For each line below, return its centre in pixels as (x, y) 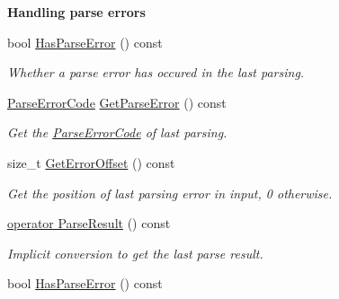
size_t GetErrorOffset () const (91, 162)
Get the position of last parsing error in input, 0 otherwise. (170, 193)
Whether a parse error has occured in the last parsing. (156, 72)
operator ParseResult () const (89, 223)
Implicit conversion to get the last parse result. (135, 253)
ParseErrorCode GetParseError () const (117, 102)
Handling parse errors (76, 12)
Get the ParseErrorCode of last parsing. (117, 132)
